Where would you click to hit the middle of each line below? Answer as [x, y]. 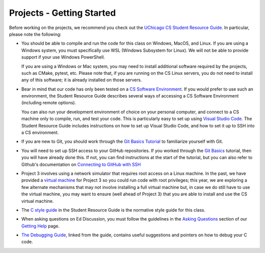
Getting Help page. [40, 226]
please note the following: [35, 34]
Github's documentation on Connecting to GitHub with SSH [81, 164]
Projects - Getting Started [63, 13]
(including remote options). [49, 103]
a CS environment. [40, 132]
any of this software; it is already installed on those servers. [82, 80]
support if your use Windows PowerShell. [63, 57]
